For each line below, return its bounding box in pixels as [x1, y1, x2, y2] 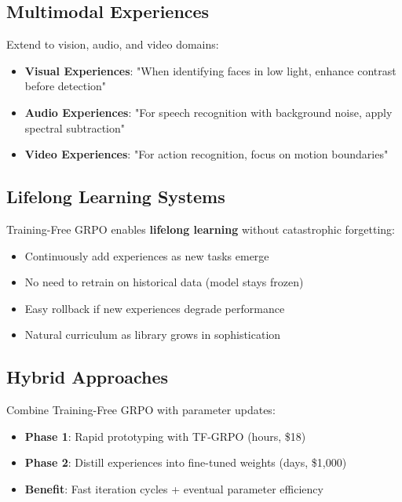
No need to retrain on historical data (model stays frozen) [24, 274, 304, 290]
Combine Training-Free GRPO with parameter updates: [6, 402, 276, 418]
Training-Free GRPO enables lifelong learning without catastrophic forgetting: [6, 220, 395, 237]
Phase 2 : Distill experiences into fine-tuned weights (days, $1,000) [24, 454, 347, 471]
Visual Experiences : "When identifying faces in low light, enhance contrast [24, 62, 397, 78]
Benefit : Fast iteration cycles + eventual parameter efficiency [24, 480, 323, 497]
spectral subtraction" [24, 119, 126, 136]
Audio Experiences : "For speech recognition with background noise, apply [24, 104, 393, 120]
